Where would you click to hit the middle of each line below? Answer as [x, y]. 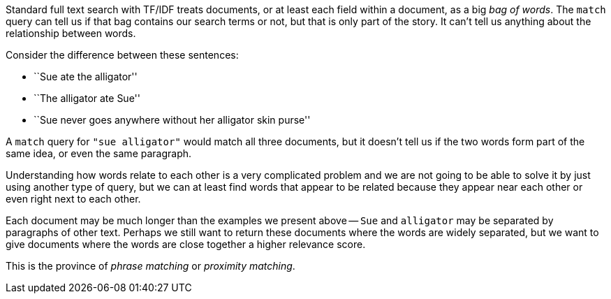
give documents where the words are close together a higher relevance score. [186, 244]
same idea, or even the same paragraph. [99, 153]
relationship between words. [71, 33]
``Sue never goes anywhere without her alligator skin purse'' [172, 120]
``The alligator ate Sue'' [87, 98]
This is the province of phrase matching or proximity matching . [150, 266]
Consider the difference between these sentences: [122, 55]
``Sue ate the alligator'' [86, 76]
